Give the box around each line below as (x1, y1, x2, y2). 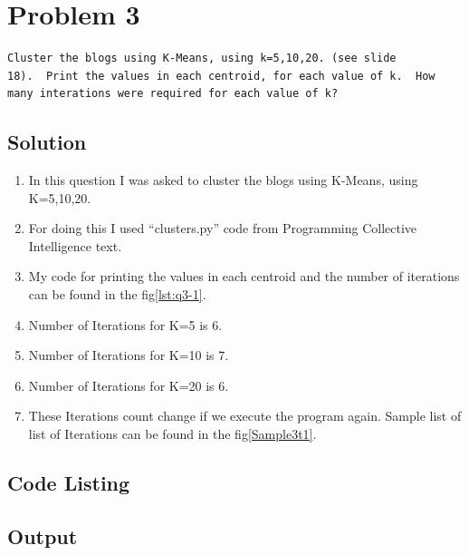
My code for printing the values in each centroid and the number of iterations (28, 267, 460, 286)
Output (7, 521, 78, 550)
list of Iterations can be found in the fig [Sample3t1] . (28, 424, 317, 443)
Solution (7, 128, 87, 156)
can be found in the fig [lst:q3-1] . (28, 285, 206, 304)
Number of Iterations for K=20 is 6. (28, 375, 229, 394)
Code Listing (7, 469, 130, 497)
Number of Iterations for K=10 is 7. (28, 346, 229, 365)
